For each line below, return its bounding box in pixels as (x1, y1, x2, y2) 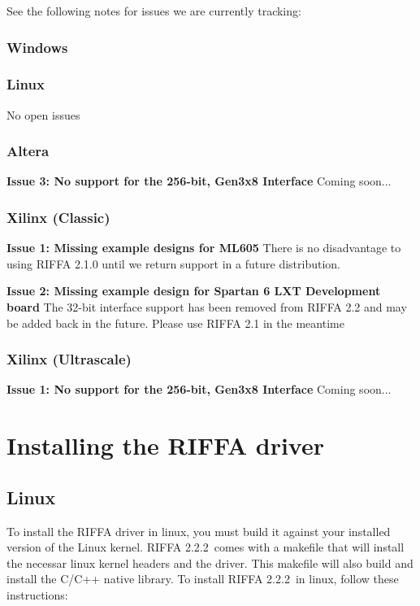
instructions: (6, 586, 68, 604)
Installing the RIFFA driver (6, 429, 324, 462)
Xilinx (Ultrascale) (6, 349, 132, 369)
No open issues (6, 106, 80, 123)
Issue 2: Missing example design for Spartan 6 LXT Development (6, 282, 381, 299)
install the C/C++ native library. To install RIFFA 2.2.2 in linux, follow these (6, 570, 399, 587)
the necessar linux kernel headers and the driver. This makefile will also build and (6, 554, 414, 571)
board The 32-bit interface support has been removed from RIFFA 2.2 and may (6, 299, 407, 316)
